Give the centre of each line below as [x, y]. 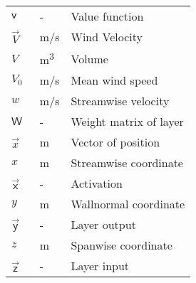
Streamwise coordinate [127, 163]
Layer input [100, 266]
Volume [89, 58]
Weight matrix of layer [127, 122]
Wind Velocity [107, 37]
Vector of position [115, 142]
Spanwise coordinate [122, 245]
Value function [107, 16]
